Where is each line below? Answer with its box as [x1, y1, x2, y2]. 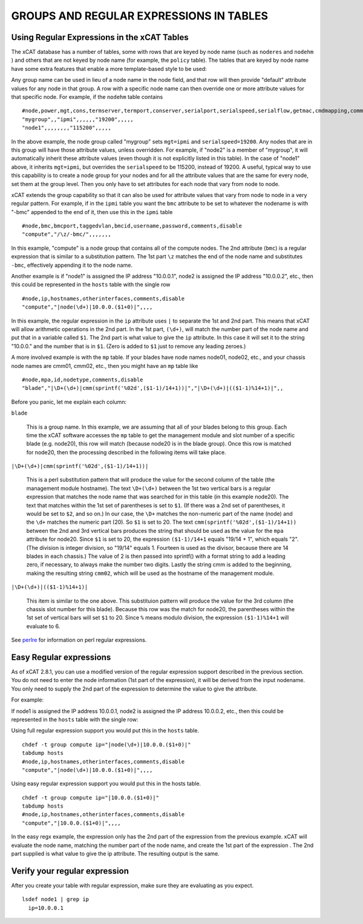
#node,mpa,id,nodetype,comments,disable [22, 376, 143, 383]
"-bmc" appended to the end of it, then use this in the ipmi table [11, 208, 173, 215]
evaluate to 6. [26, 622, 60, 630]
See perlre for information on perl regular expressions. [11, 637, 147, 644]
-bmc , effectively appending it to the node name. [11, 261, 133, 269]
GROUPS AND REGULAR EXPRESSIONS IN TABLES [11, 9, 269, 22]
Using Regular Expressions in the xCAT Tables [11, 32, 189, 42]
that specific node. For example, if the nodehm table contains [11, 93, 163, 101]
